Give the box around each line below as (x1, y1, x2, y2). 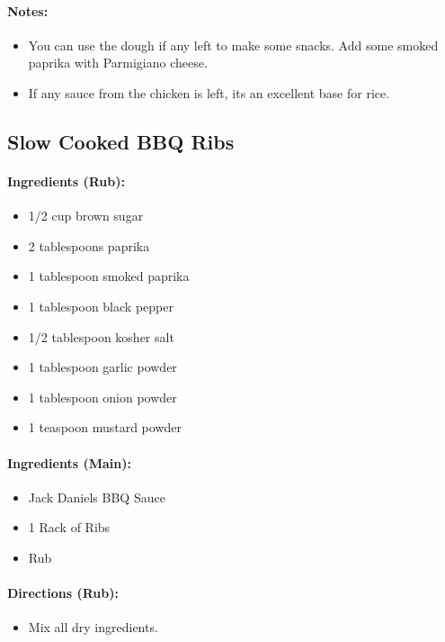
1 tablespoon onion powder (28, 387, 177, 406)
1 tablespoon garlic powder (28, 357, 177, 376)
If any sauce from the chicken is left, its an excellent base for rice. (28, 83, 390, 102)
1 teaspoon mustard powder (28, 418, 182, 437)
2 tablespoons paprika (28, 236, 150, 255)
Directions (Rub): (7, 583, 119, 602)
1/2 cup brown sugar (28, 206, 144, 225)
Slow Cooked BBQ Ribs (7, 127, 235, 155)
